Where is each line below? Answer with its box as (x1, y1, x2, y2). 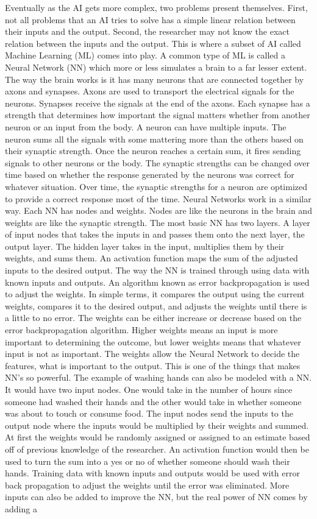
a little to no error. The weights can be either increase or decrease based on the (5, 311, 302, 324)
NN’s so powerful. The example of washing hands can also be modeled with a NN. (5, 371, 312, 384)
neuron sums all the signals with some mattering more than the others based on (5, 132, 304, 145)
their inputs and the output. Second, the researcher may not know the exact (5, 25, 290, 38)
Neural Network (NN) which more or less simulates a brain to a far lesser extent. (5, 60, 307, 73)
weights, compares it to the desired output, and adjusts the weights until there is (5, 299, 307, 312)
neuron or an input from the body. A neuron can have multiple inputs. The (5, 120, 287, 133)
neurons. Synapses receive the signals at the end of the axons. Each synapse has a (5, 96, 310, 109)
